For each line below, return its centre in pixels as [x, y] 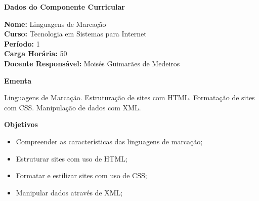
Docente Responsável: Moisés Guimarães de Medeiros [92, 63]
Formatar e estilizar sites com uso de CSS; [81, 175]
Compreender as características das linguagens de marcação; [109, 141]
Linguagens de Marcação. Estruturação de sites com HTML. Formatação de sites [129, 97]
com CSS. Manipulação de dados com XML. [73, 107]
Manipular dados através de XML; [69, 192]
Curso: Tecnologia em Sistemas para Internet [75, 34]
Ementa [18, 80]
